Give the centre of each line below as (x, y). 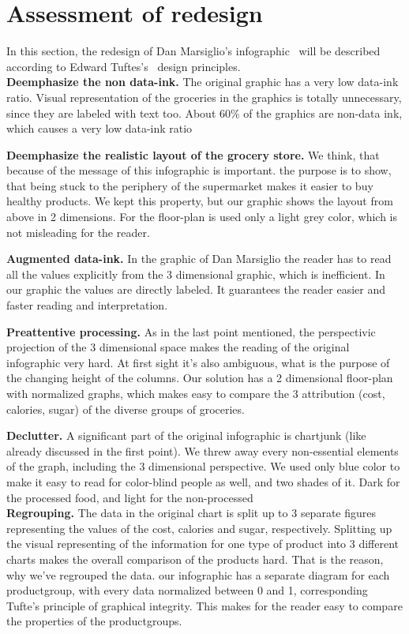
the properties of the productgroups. (94, 621)
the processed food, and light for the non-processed (130, 497)
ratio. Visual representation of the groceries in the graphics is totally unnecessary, (204, 97)
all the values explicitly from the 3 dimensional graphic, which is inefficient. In (196, 274)
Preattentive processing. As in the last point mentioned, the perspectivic (191, 331)
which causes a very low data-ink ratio (99, 128)
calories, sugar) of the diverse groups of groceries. (126, 409)
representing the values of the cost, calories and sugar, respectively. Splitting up (199, 528)
